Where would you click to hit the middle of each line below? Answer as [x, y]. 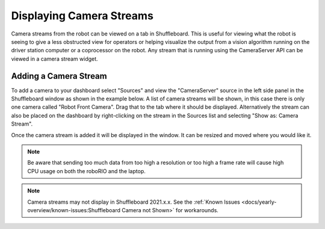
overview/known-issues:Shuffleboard [74, 210]
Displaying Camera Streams [82, 16]
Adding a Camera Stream [59, 76]
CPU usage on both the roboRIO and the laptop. [86, 171]
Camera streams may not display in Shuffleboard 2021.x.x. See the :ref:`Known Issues [134, 202]
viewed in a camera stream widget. [55, 59]
